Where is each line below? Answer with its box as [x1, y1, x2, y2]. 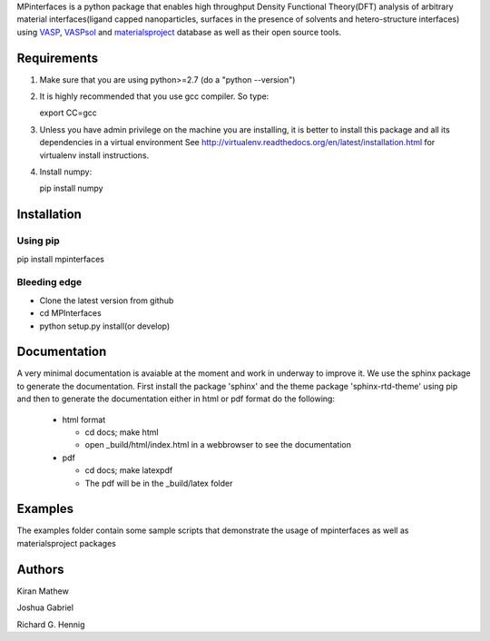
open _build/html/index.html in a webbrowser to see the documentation [84, 439, 351, 450]
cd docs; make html [84, 427, 159, 438]
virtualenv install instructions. [39, 150, 150, 161]
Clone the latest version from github [39, 295, 174, 306]
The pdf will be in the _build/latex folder [84, 478, 233, 488]
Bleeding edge [16, 276, 83, 289]
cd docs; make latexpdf [84, 465, 173, 476]
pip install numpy [39, 182, 103, 194]
